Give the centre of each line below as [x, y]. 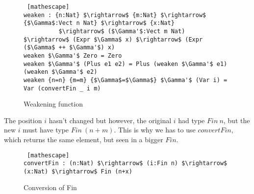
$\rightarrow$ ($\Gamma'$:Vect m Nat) [122, 31]
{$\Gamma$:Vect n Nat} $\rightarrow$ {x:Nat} [99, 23]
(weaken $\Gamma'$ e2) [61, 72]
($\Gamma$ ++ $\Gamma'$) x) [69, 48]
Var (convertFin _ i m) [62, 88]
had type [191, 120]
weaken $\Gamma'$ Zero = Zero [73, 55]
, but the [237, 120]
